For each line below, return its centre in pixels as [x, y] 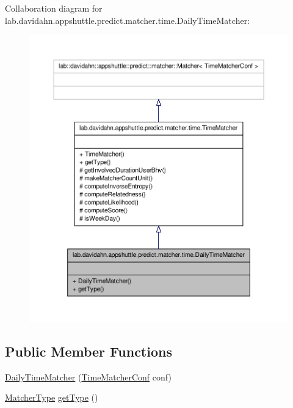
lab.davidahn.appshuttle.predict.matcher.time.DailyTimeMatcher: [128, 20]
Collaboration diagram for [54, 8]
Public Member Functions [89, 351]
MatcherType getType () [52, 397]
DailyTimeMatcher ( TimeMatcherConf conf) [88, 376]
